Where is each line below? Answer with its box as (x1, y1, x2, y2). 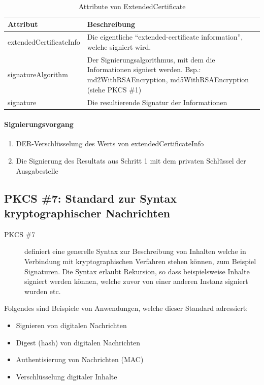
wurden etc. (24, 285, 61, 296)
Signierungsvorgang (4, 119, 74, 130)
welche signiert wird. (87, 42, 151, 52)
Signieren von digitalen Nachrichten (16, 319, 127, 330)
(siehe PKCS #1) (87, 84, 142, 94)
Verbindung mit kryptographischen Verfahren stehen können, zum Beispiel (24, 255, 256, 266)
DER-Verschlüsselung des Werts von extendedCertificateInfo (16, 138, 204, 149)
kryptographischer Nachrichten (4, 205, 171, 220)
